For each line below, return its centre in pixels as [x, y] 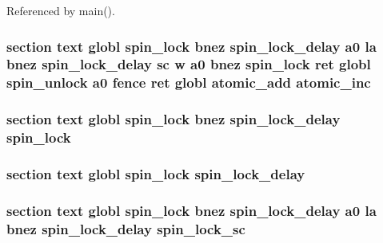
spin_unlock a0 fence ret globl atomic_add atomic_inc [189, 82]
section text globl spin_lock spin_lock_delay [156, 173]
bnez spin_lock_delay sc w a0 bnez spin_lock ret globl [189, 64]
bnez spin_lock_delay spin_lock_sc [126, 228]
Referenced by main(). [61, 10]
